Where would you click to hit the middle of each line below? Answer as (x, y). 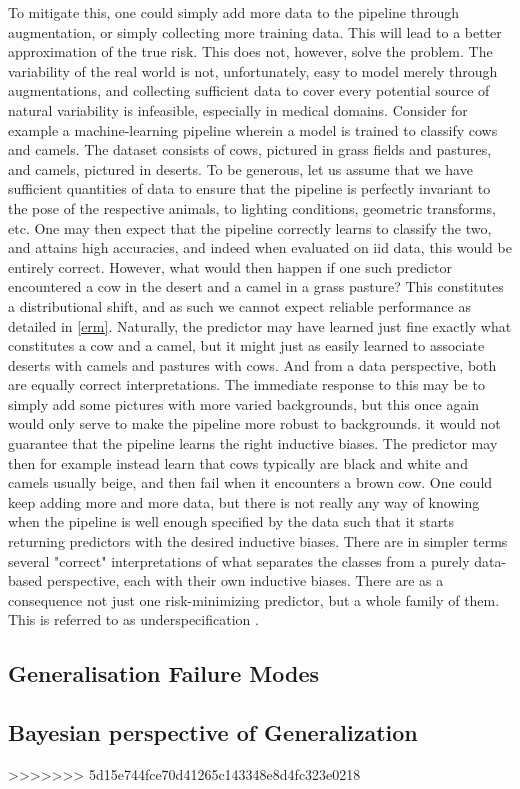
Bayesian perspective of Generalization (213, 732)
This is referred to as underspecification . (133, 619)
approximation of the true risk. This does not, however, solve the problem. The (250, 51)
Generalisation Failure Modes (164, 673)
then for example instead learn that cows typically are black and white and (238, 462)
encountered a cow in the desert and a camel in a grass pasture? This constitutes (256, 286)
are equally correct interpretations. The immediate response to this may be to (246, 384)
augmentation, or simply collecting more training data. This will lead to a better (255, 31)
